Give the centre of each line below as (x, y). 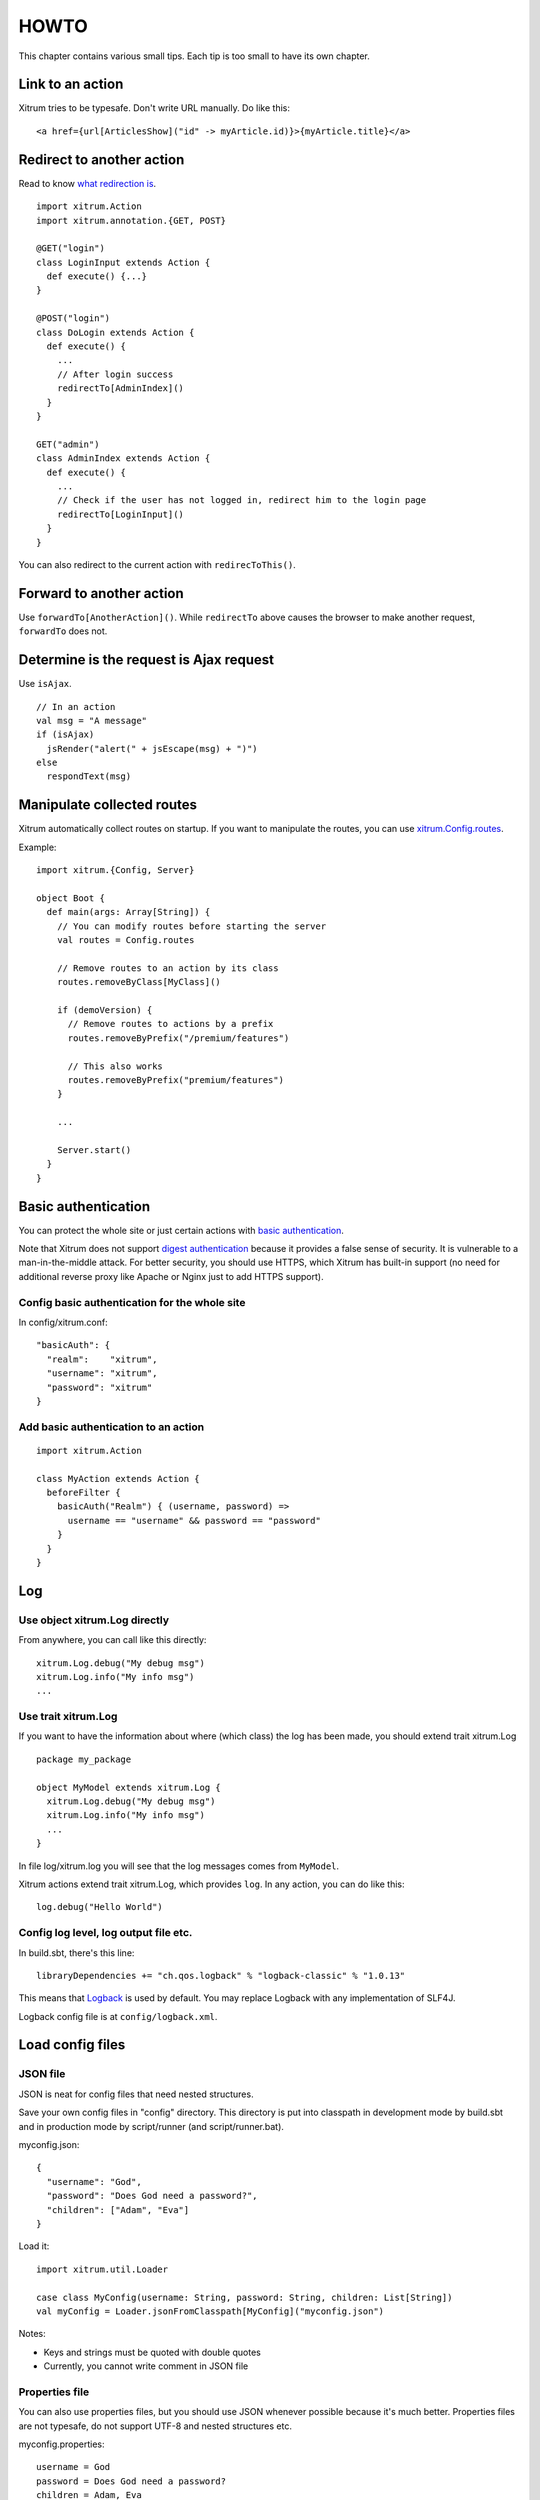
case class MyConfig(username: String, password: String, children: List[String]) (244, 2297)
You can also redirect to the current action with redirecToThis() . (157, 564)
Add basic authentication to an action (111, 1427)
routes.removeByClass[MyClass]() (139, 982)
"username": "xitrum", (102, 1373)
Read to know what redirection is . (87, 183)
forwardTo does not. (63, 631)
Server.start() (94, 1149)
